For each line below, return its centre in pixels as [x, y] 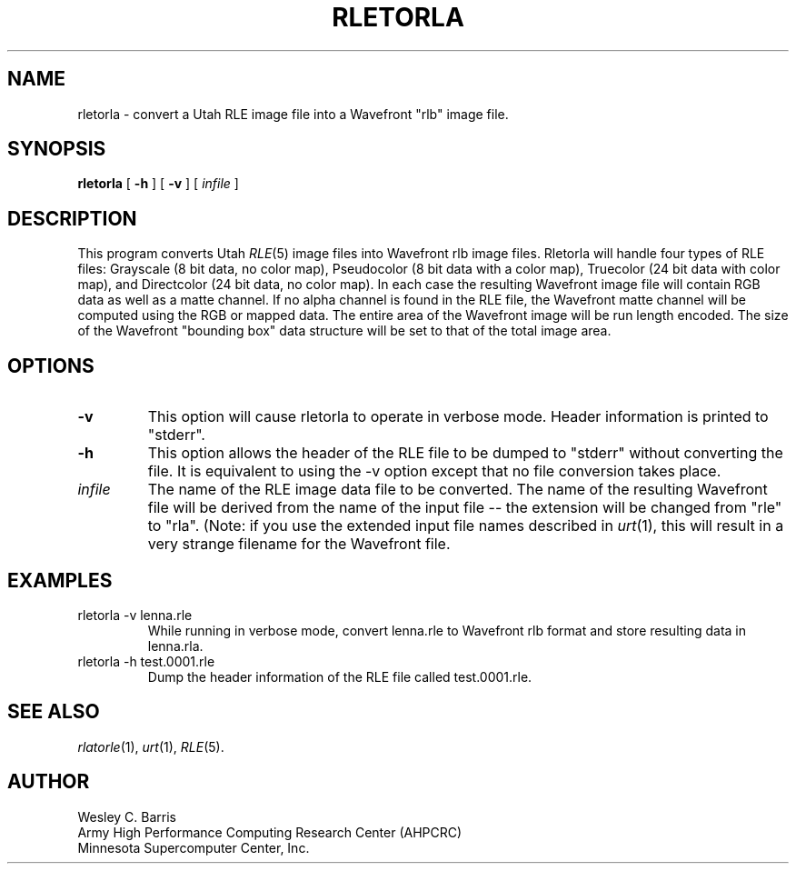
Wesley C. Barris [127, 816]
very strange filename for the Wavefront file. [299, 544]
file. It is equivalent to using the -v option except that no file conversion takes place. [434, 471]
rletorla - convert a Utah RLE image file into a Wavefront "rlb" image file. [293, 114]
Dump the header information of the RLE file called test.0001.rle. [340, 676]
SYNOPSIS [57, 149]
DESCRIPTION [72, 218]
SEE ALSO [54, 712]
